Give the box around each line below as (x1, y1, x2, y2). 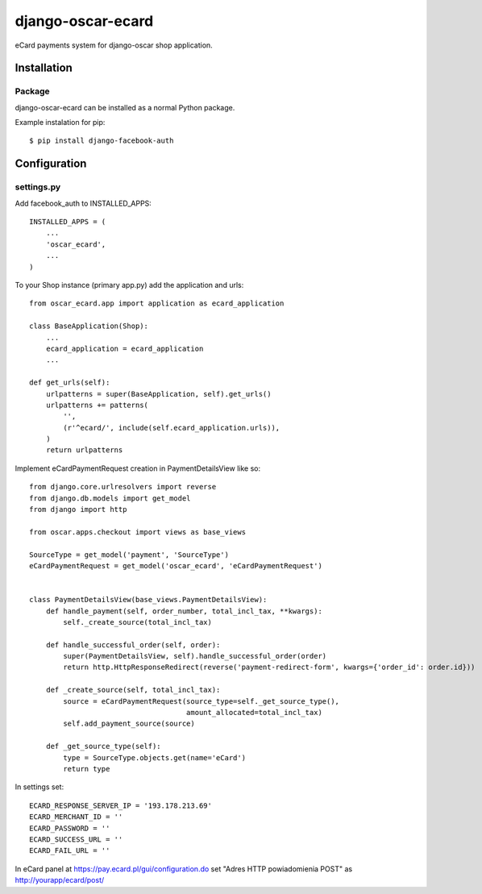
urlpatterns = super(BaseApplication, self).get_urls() (45, 389, 272, 398)
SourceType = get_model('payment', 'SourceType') (29, 550, 230, 559)
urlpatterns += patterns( (45, 400, 149, 410)
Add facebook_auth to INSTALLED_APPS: (15, 198, 152, 208)
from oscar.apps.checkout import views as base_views (29, 527, 246, 536)
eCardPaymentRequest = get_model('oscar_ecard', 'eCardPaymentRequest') (29, 561, 322, 570)
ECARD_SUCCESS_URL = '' (29, 834, 123, 844)
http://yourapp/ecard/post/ (15, 875, 105, 885)
